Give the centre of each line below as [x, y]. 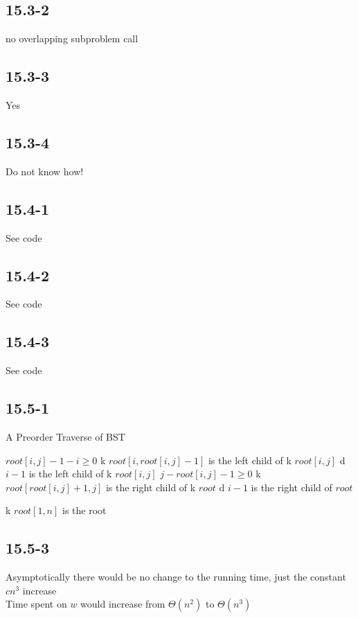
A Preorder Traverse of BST [65, 436]
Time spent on [36, 604]
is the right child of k [151, 487]
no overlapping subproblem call [72, 38]
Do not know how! [45, 171]
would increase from [123, 604]
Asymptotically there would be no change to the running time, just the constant [176, 577]
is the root [84, 510]
